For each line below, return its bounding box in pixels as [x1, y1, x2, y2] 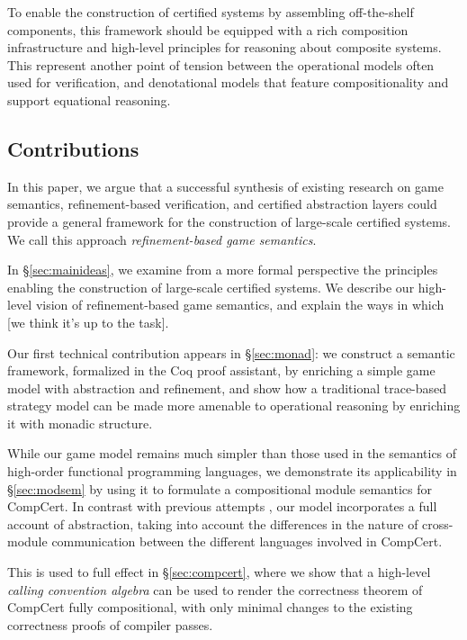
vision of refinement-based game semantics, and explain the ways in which [35, 295, 445, 314]
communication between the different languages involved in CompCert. [51, 532, 443, 551]
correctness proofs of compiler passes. [7, 615, 213, 634]
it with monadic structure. [7, 413, 153, 432]
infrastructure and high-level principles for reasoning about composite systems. [7, 38, 442, 57]
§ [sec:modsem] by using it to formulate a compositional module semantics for [7, 479, 433, 498]
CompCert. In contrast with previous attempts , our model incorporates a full [7, 497, 437, 516]
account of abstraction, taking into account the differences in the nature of [7, 514, 418, 533]
